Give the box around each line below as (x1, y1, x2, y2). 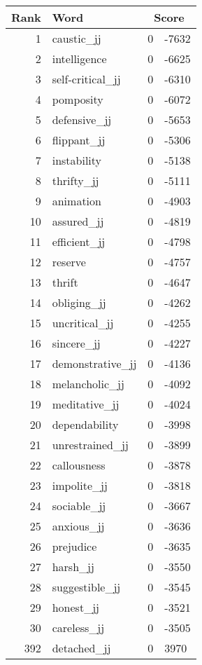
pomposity (52, 91, 103, 107)
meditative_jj (52, 396, 120, 412)
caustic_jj (52, 30, 101, 46)
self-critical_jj (52, 71, 121, 87)
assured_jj (52, 213, 104, 229)
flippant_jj (52, 132, 106, 148)
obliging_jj (52, 294, 106, 310)
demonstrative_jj (52, 355, 137, 371)
